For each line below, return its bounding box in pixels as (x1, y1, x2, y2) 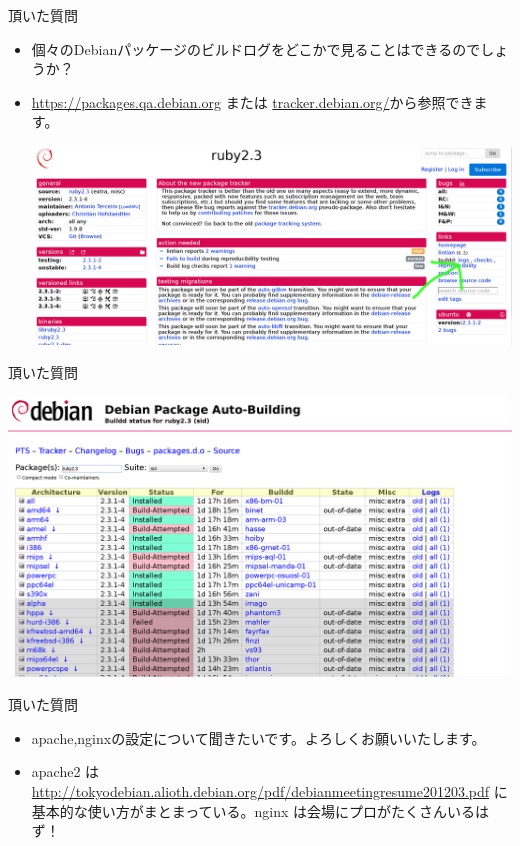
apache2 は (31, 761, 100, 782)
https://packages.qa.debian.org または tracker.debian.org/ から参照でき (31, 91, 474, 112)
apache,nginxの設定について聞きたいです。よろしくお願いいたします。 (31, 727, 486, 748)
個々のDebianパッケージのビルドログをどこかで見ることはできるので (31, 38, 481, 59)
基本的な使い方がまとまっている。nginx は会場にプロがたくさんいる (31, 800, 476, 821)
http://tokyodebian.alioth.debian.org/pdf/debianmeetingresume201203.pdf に (31, 780, 508, 801)
